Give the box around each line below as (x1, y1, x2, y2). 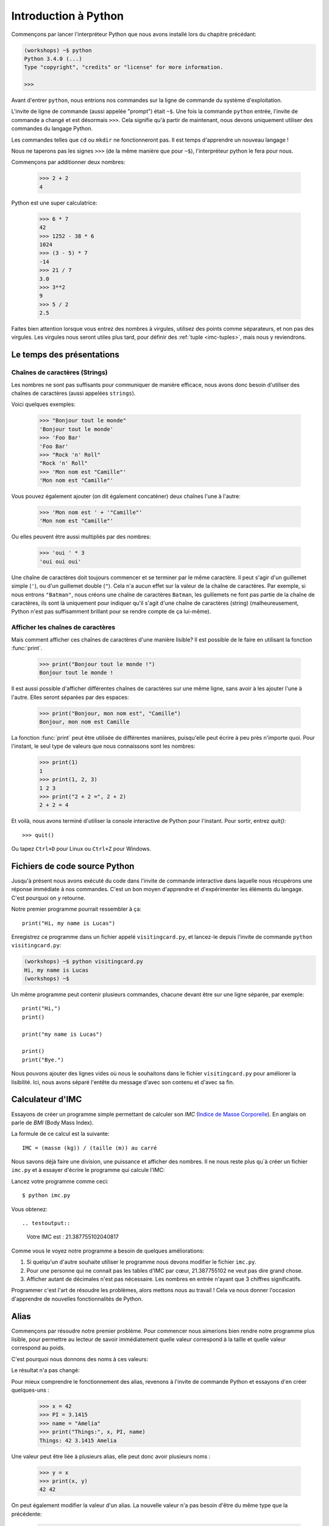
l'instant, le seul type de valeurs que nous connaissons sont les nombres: (11, 742, 196, 750)
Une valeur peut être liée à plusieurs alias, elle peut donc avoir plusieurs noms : (11, 1453, 211, 1460)
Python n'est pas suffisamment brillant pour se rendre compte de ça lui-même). (11, 608, 211, 615)
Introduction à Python (11, 9, 124, 23)
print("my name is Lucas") (22, 1030, 103, 1038)
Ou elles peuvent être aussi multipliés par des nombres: (11, 533, 151, 540)
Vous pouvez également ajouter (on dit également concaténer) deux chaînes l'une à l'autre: (11, 493, 241, 500)
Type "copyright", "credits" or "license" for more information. (24, 64, 224, 71)
